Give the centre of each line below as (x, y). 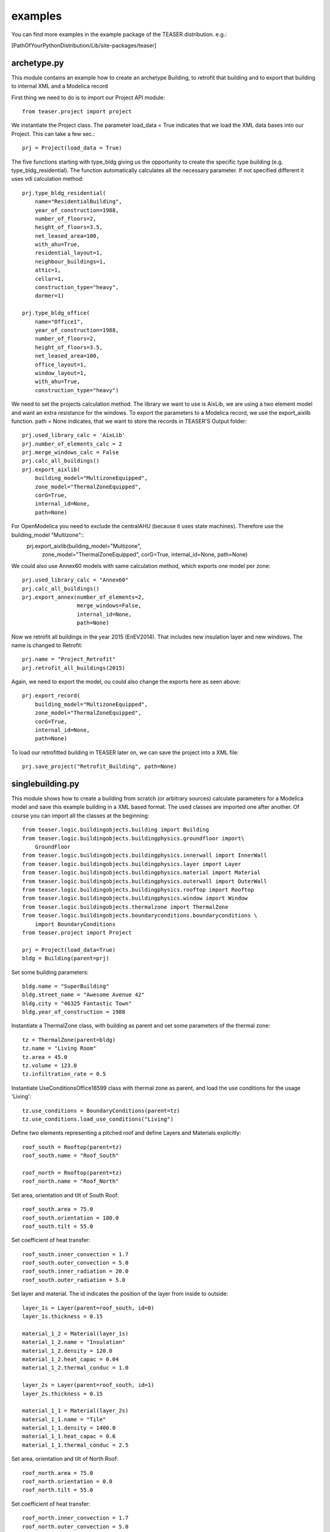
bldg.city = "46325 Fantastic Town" (77, 1003)
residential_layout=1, (69, 253)
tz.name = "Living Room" (59, 1049)
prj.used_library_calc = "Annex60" (75, 580)
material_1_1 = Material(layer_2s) (75, 1411)
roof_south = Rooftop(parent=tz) (72, 1147)
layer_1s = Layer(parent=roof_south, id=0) (88, 1308)
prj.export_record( (51, 696)
